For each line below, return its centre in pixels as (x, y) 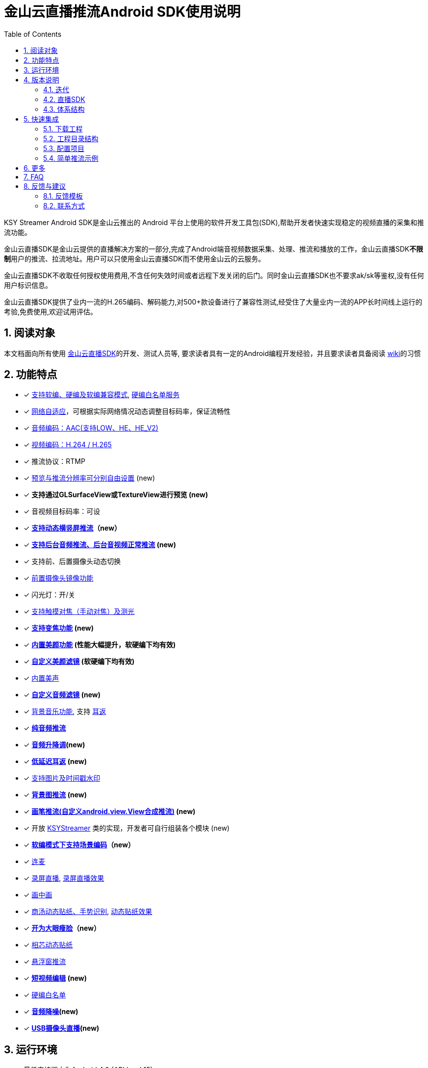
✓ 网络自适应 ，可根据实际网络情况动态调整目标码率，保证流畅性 (127, 411)
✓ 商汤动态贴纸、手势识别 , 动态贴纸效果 (88, 912)
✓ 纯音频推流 (45, 728)
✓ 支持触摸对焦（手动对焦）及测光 (79, 611)
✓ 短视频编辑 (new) (55, 978)
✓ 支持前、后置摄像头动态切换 (72, 561)
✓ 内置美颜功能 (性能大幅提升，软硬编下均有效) (100, 645)
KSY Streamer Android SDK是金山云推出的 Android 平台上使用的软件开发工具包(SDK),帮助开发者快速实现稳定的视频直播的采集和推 (214, 222)
